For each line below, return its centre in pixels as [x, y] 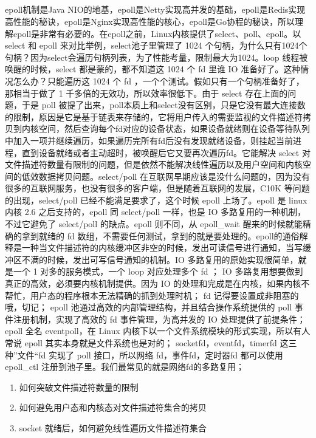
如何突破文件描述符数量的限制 [79, 387]
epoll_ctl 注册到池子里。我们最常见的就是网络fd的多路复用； [125, 367]
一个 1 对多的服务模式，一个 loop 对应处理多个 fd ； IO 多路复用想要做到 [158, 271]
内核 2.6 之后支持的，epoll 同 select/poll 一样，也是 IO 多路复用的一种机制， [156, 212]
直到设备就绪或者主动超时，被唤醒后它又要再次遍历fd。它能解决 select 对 [166, 152]
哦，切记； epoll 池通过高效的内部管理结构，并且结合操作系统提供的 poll [149, 307]
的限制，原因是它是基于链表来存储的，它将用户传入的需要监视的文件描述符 [154, 116]
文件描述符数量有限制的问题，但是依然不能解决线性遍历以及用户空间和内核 [154, 164]
